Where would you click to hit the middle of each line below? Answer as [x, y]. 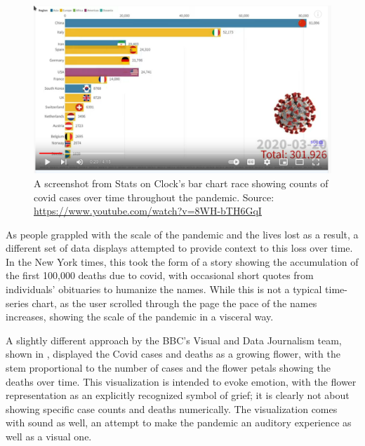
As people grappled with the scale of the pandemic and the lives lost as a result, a [182, 234]
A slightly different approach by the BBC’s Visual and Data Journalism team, [174, 340]
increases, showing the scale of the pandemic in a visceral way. [140, 317]
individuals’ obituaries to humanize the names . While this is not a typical [164, 289]
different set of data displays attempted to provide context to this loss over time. [179, 248]
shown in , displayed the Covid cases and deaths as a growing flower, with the [173, 354]
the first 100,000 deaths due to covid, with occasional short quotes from [160, 275]
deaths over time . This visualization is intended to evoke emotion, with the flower [181, 381]
